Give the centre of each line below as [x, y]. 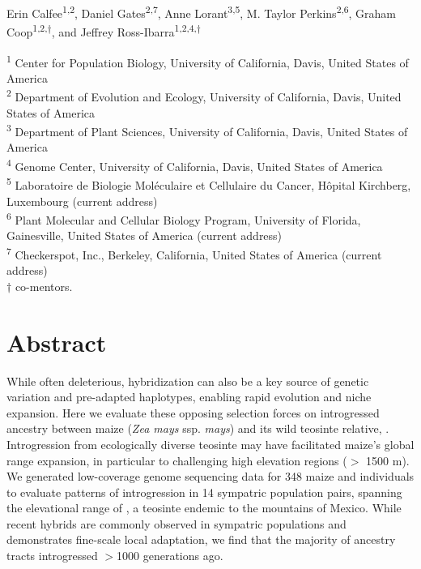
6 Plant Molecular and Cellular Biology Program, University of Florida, [184, 218]
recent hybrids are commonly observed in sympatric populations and [176, 523]
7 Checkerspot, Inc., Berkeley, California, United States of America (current [194, 253]
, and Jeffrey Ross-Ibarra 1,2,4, [124, 30]
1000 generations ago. [170, 556]
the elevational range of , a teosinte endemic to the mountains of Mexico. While [204, 508]
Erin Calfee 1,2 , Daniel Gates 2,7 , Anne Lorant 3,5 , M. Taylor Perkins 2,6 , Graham [202, 12]
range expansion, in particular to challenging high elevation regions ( [177, 460]
